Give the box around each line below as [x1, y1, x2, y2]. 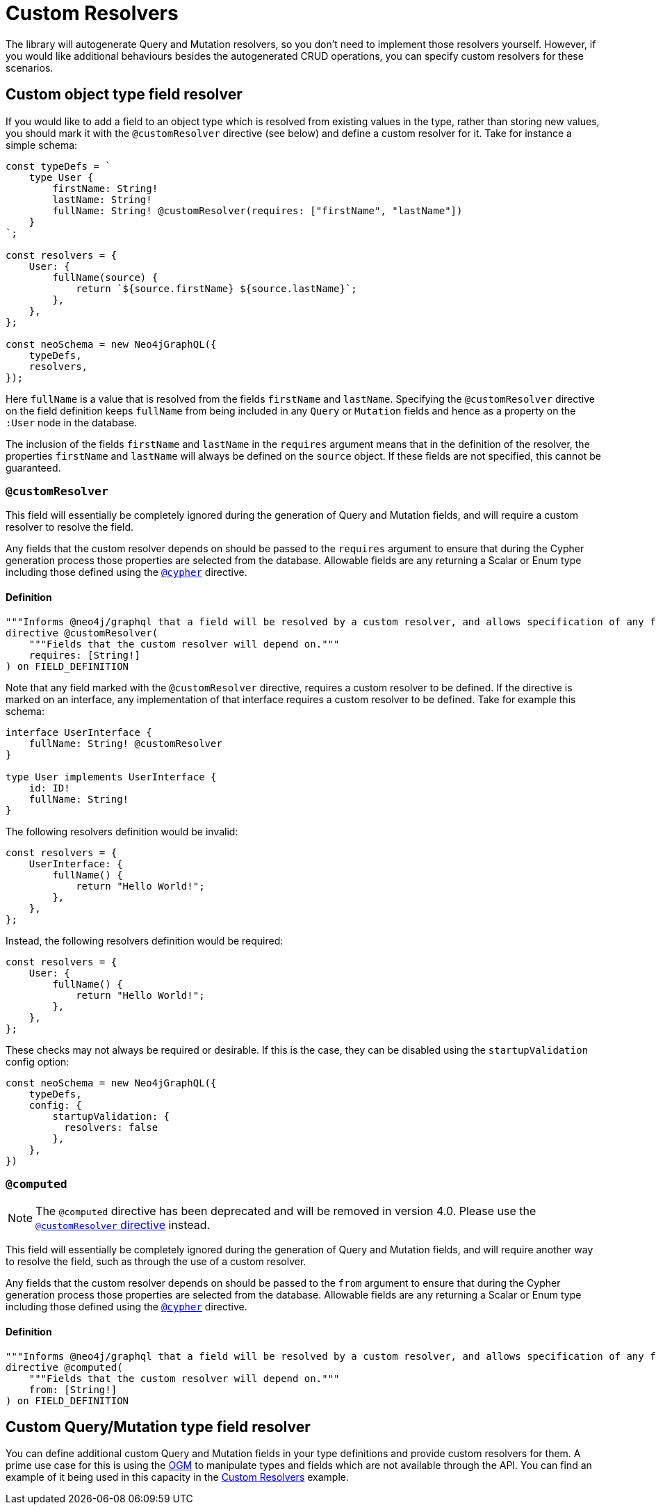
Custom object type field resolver [6, 86, 243, 104]
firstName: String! [52, 182, 158, 194]
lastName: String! [52, 193, 152, 205]
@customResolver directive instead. [35, 1218, 211, 1232]
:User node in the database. [6, 416, 138, 428]
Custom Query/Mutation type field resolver [6, 1417, 311, 1436]
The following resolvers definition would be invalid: [6, 825, 238, 837]
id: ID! [28, 782, 70, 794]
